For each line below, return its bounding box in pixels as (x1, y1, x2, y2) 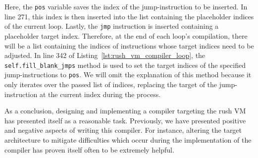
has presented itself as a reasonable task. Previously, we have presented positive (4, 115, 246, 125)
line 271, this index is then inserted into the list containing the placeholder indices (4, 11, 254, 21)
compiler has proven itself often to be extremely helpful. (4, 144, 174, 155)
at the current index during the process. (39, 89, 161, 99)
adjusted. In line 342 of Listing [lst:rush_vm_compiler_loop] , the (4, 50, 206, 60)
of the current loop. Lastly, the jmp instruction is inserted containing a (4, 21, 219, 31)
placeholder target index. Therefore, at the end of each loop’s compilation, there (4, 30, 248, 41)
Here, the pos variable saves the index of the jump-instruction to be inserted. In (4, 1, 248, 11)
